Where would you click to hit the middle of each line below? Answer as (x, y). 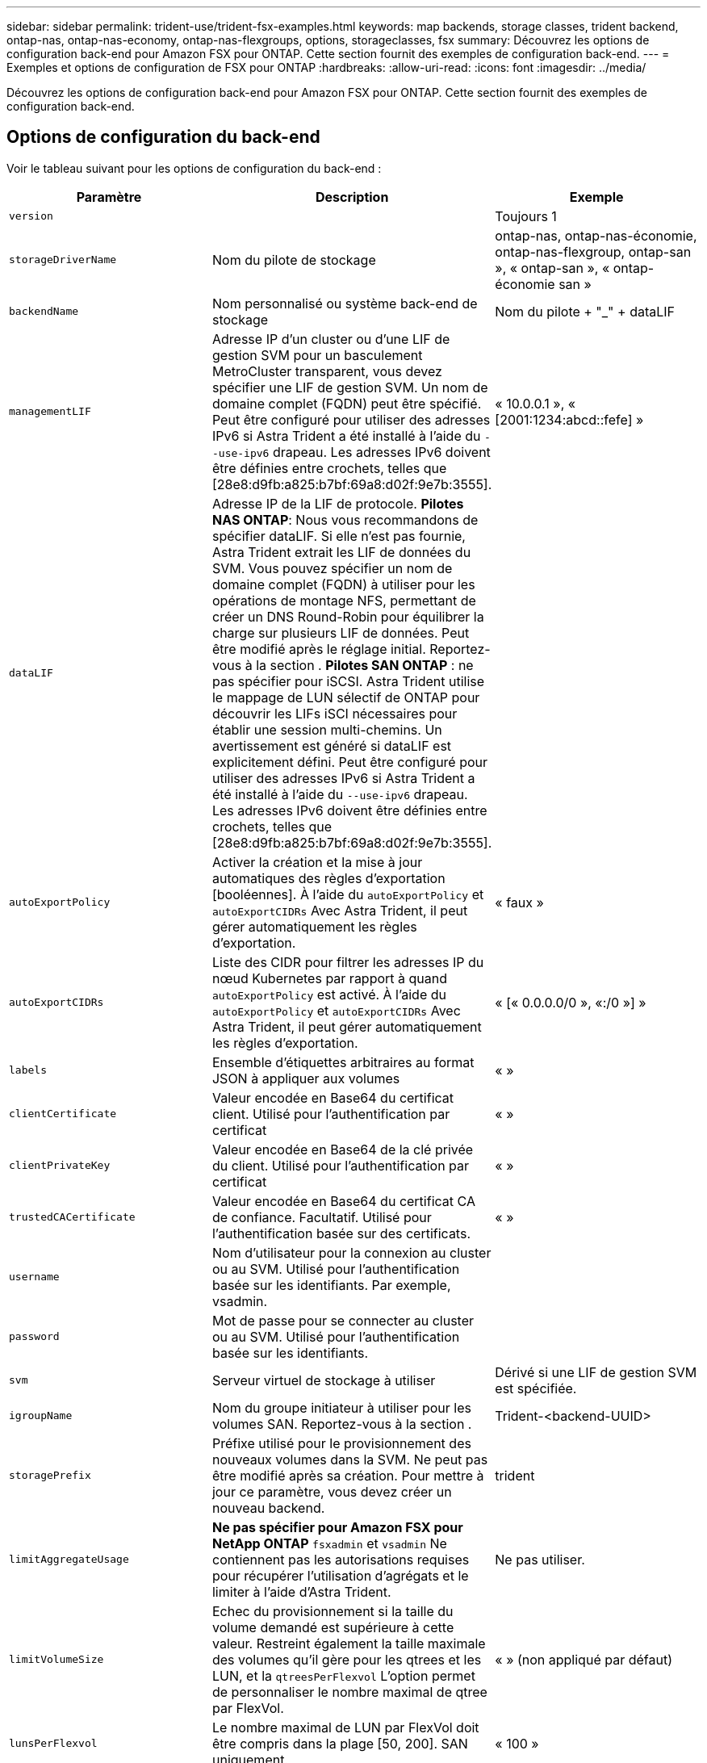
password (34, 1337)
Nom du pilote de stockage (294, 260)
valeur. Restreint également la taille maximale (349, 1643)
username (34, 1277)
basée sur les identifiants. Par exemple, (331, 1285)
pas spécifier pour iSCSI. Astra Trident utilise (348, 681)
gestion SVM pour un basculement (317, 355)
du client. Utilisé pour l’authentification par (341, 1165)
